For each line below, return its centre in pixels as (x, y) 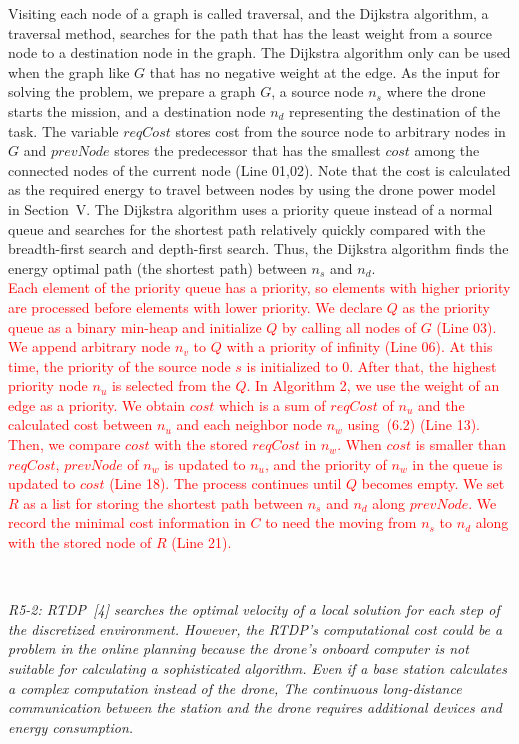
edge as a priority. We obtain (97, 404)
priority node (48, 385)
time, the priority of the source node (119, 365)
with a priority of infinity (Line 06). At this (359, 346)
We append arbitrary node (89, 346)
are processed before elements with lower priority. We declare (195, 306)
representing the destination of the (395, 110)
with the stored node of (80, 542)
